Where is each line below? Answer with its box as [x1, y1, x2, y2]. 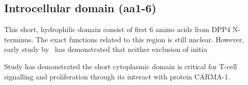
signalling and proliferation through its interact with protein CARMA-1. [4, 71, 230, 81]
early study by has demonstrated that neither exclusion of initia [4, 44, 207, 54]
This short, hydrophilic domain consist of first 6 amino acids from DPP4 [4, 24, 231, 35]
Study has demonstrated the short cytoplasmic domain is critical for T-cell [4, 61, 237, 71]
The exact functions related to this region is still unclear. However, [35, 34, 244, 44]
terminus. [4, 34, 34, 44]
